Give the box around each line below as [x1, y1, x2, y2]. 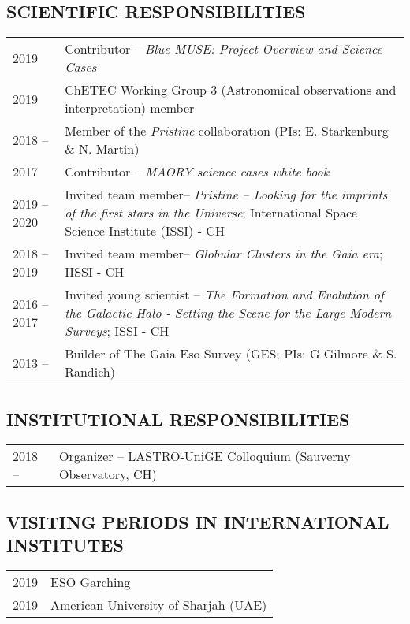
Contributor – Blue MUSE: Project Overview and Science [65, 39, 382, 58]
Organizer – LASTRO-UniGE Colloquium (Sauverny [59, 447, 351, 466]
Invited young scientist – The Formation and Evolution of [65, 285, 384, 304]
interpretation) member [65, 98, 195, 117]
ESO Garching [50, 573, 131, 591]
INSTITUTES [6, 533, 124, 557]
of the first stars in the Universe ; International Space [65, 203, 358, 222]
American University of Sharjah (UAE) [50, 596, 267, 614]
